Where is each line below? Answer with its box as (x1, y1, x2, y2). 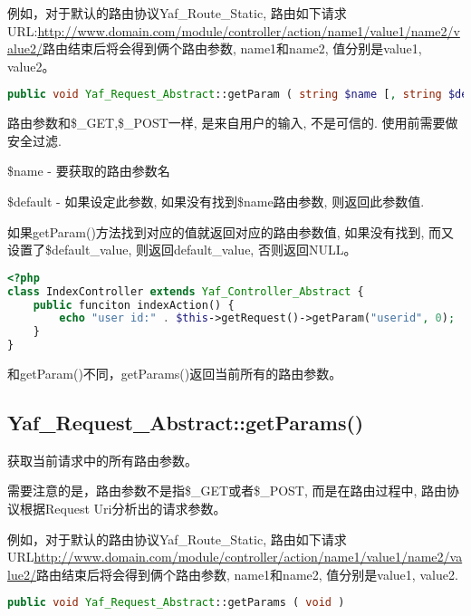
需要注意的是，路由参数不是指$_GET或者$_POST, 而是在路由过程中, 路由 (7, 481, 447, 500)
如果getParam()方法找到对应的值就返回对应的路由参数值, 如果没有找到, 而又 (7, 222, 454, 241)
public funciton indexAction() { (33, 298, 235, 312)
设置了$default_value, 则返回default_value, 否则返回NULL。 (7, 240, 357, 259)
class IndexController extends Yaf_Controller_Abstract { (7, 284, 364, 298)
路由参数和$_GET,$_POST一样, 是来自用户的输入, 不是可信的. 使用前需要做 (7, 113, 458, 132)
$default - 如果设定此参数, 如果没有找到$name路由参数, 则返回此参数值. (7, 192, 425, 211)
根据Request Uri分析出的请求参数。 (19, 499, 226, 518)
